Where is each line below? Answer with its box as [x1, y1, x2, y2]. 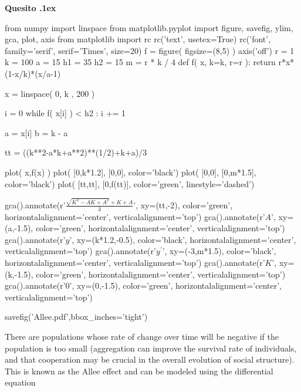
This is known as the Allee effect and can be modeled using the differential [5, 364, 273, 377]
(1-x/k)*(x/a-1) [5, 67, 61, 79]
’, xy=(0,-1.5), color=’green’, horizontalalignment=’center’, [69, 279, 282, 292]
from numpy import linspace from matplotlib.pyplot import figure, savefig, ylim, [5, 21, 293, 33]
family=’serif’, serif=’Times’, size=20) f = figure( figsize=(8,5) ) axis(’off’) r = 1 [5, 44, 295, 56]
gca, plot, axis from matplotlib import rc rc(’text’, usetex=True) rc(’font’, [5, 33, 271, 45]
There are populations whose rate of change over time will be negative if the [5, 330, 279, 342]
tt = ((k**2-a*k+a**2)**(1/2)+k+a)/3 [5, 146, 147, 158]
